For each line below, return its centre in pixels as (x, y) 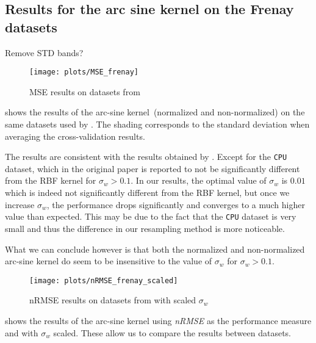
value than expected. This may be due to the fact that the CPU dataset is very (151, 216)
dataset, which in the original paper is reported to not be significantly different (153, 168)
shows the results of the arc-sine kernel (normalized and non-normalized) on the (155, 112)
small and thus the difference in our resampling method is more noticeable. (145, 228)
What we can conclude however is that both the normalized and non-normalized (155, 249)
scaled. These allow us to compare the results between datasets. (172, 332)
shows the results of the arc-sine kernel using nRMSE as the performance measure (158, 320)
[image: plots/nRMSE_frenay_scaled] (104, 280)
